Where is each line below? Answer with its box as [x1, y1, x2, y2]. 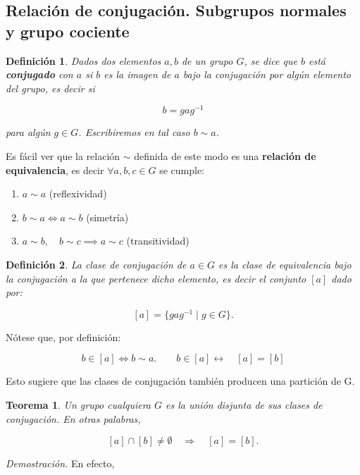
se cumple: [159, 162, 205, 177]
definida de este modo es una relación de [134, 149, 316, 164]
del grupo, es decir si [6, 80, 95, 95]
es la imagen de [104, 67, 171, 82]
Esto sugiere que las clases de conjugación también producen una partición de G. [6, 374, 355, 388]
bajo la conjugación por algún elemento [182, 67, 351, 82]
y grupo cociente [6, 20, 130, 42]
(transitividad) [126, 233, 190, 248]
